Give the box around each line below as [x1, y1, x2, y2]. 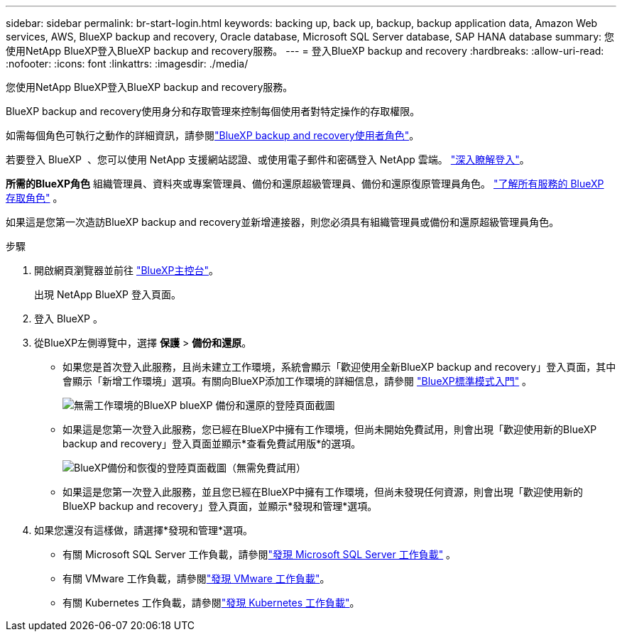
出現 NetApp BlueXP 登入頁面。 [34, 288, 181, 300]
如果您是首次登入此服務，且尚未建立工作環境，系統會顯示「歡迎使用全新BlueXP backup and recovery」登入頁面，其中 [62, 361, 616, 373]
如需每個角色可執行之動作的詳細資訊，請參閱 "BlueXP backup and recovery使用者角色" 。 [6, 129, 420, 141]
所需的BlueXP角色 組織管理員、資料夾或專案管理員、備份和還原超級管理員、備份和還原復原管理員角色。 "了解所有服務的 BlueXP [6, 178, 604, 190]
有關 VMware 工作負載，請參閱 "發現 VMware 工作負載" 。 [62, 572, 330, 584]
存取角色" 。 [6, 192, 63, 204]
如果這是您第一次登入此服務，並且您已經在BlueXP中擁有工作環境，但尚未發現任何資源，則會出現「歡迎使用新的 [62, 486, 584, 498]
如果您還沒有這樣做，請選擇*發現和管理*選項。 [34, 524, 253, 536]
